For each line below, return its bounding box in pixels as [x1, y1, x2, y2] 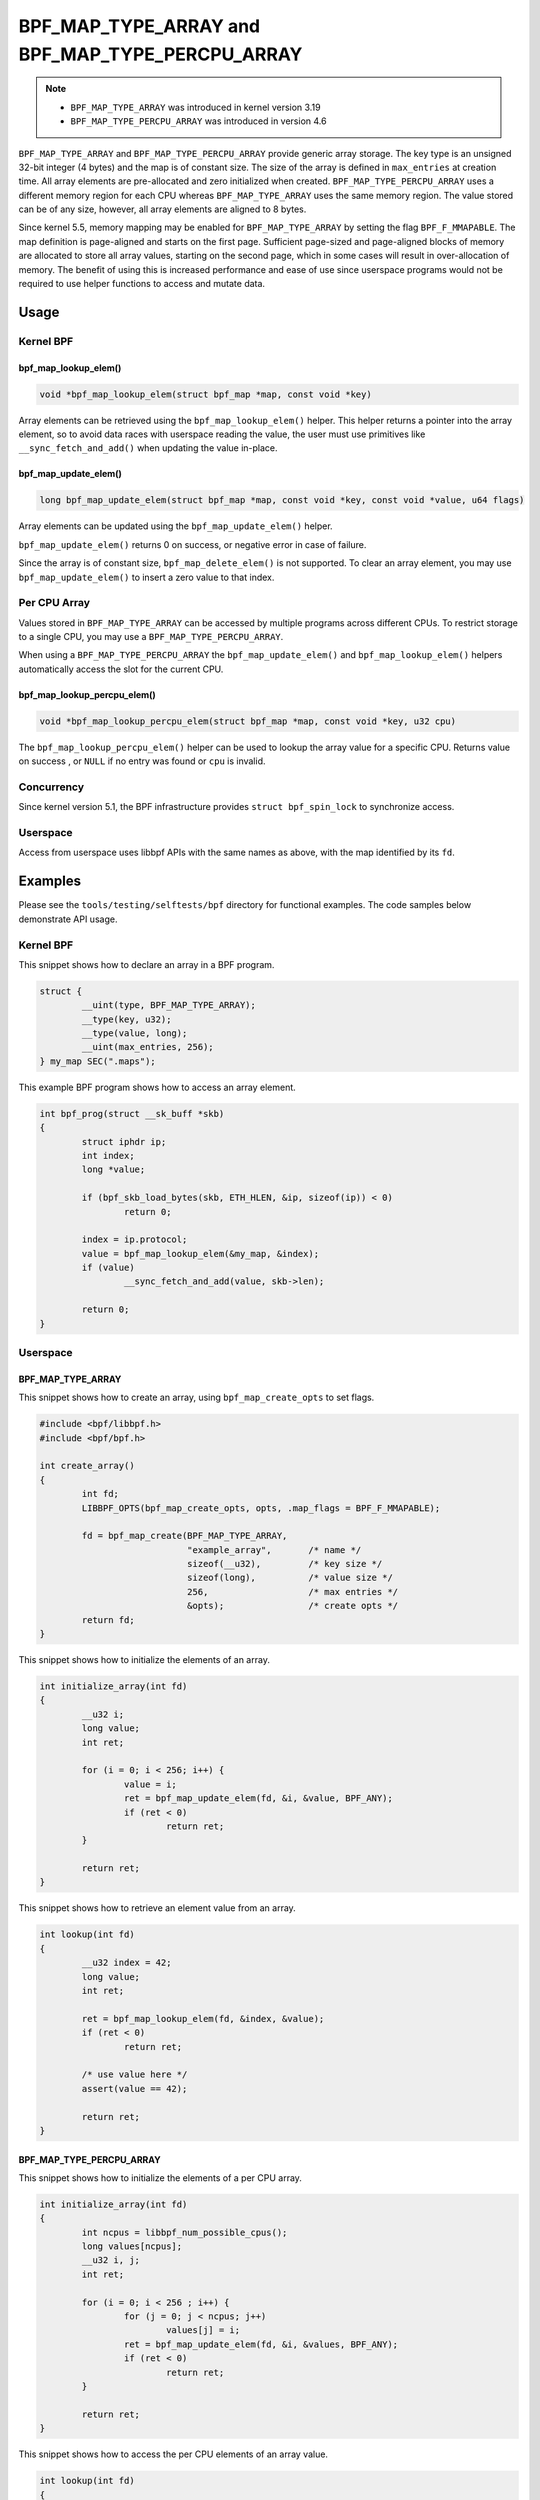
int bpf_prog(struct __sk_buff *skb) [39, 1108, 225, 1119]
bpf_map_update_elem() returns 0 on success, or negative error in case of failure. [18, 538, 367, 550]
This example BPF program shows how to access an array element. [18, 1081, 297, 1093]
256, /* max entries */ [186, 1586, 399, 1597]
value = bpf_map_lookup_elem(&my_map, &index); [81, 1248, 320, 1259]
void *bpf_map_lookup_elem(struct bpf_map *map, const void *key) [39, 388, 372, 400]
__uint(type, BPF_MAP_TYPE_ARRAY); [81, 1000, 257, 1011]
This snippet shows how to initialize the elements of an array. [18, 1654, 270, 1666]
